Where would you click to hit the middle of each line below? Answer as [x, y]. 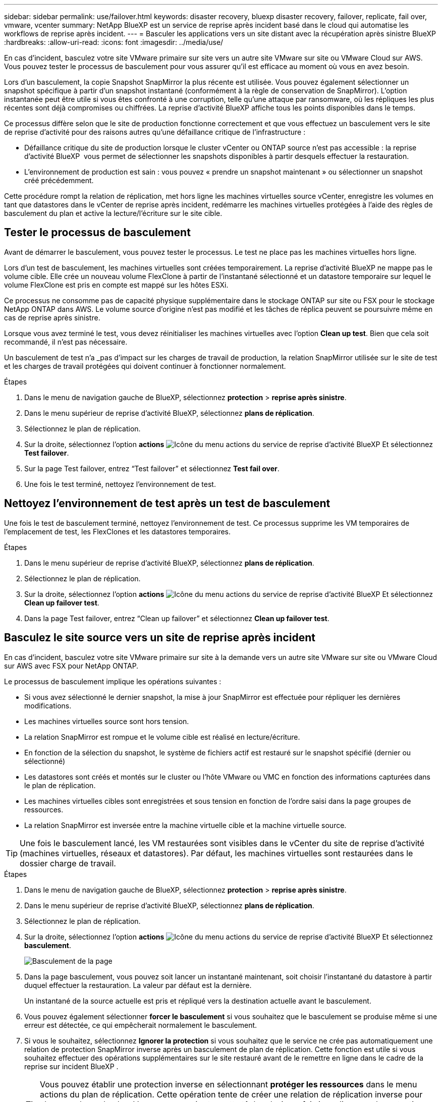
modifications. [48, 705]
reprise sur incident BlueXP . [71, 1066]
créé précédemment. [59, 180]
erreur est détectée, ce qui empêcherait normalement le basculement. [141, 1025]
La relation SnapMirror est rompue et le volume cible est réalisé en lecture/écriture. [162, 737]
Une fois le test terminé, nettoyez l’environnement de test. [120, 484]
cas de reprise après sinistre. [52, 317]
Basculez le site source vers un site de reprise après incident [160, 638]
